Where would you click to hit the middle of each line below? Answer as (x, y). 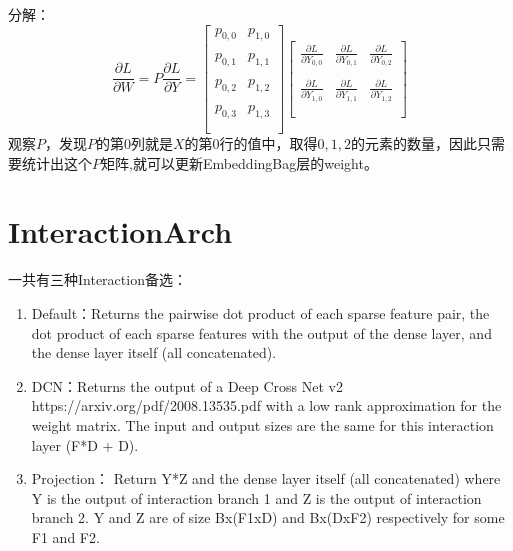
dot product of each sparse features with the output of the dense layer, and (261, 332)
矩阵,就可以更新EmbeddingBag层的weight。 (239, 162)
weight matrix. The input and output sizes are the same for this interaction (262, 424)
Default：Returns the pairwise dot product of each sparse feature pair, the (260, 312)
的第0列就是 (134, 143)
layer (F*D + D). (85, 444)
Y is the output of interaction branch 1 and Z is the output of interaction (256, 497)
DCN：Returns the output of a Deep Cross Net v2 (187, 385)
